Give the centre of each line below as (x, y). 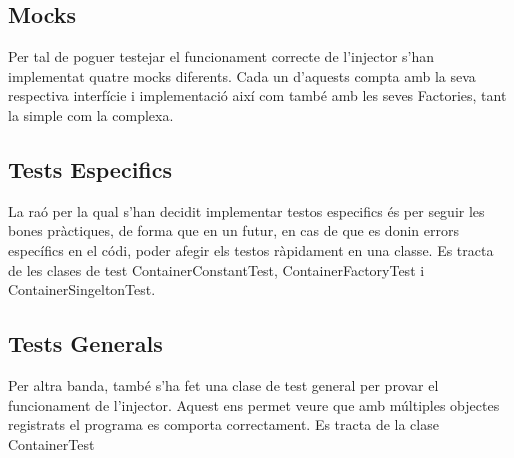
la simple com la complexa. (91, 114)
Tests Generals (85, 343)
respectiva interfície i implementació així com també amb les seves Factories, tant (257, 95)
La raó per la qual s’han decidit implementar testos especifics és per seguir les (246, 210)
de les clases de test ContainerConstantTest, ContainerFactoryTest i (216, 269)
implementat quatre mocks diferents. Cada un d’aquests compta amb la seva (242, 75)
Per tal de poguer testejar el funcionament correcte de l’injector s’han (221, 56)
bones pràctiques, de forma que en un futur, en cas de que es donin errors (233, 230)
